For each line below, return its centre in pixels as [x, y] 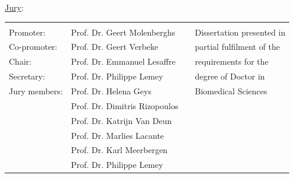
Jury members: [36, 90]
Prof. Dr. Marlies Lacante [117, 135]
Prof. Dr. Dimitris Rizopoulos [125, 105]
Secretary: [27, 76]
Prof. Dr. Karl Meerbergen [119, 150]
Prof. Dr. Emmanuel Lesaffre [123, 61]
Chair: [20, 61]
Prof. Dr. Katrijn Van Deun [121, 120]
